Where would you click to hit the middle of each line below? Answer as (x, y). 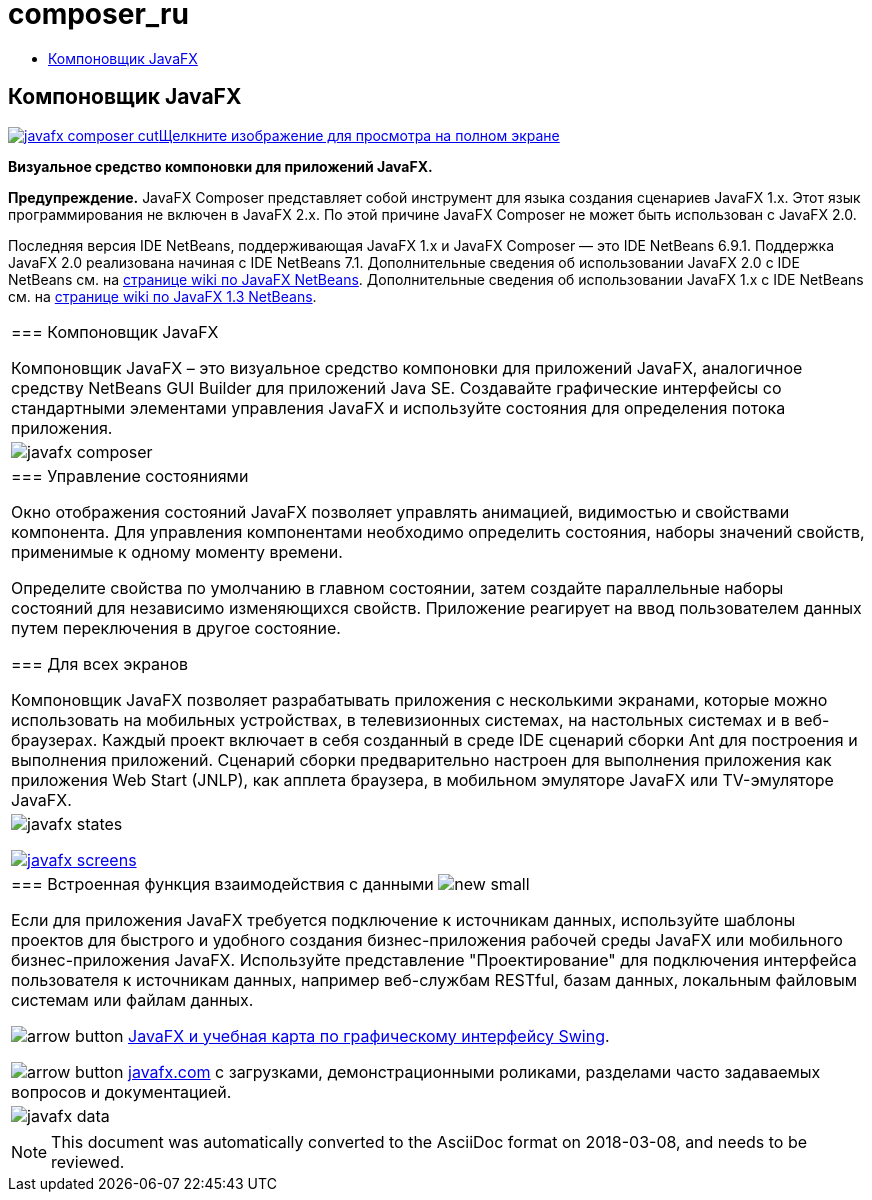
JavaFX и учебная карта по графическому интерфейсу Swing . (369, 1035)
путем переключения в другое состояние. (176, 627)
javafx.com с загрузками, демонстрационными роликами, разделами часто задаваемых (474, 1071)
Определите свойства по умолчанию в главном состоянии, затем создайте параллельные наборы (397, 587)
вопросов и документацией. (121, 1091)
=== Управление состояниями (130, 475)
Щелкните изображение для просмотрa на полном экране (359, 135)
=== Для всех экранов (100, 663)
